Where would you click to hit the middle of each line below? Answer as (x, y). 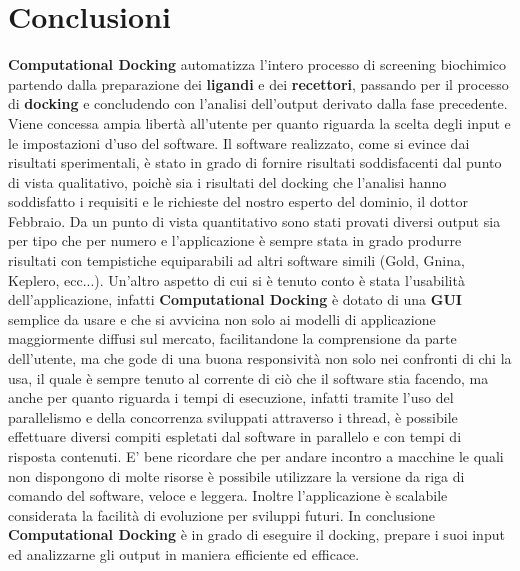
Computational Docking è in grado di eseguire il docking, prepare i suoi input (256, 534)
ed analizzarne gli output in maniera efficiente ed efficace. (184, 553)
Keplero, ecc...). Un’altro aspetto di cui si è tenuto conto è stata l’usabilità (236, 279)
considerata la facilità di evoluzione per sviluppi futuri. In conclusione (222, 514)
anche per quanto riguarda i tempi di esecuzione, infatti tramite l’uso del (231, 397)
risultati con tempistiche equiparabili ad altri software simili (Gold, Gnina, (236, 260)
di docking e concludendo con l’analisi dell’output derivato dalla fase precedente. (258, 103)
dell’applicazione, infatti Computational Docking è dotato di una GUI (235, 299)
